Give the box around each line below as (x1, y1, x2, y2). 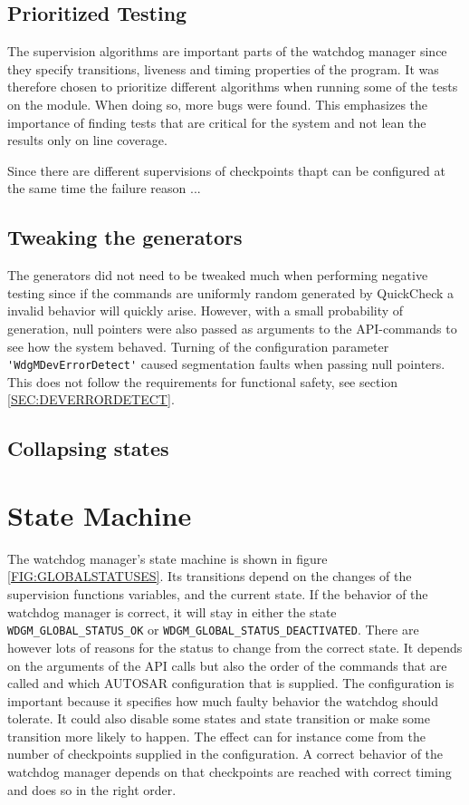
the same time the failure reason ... (7, 179, 201, 198)
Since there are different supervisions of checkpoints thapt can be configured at (7, 160, 445, 179)
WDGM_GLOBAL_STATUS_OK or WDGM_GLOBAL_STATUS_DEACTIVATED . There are (7, 620, 419, 639)
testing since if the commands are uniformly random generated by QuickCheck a (7, 283, 455, 302)
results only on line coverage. (7, 131, 167, 150)
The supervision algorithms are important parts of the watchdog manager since (7, 42, 447, 61)
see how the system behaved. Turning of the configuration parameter (7, 336, 389, 355)
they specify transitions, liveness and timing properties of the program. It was (7, 59, 439, 78)
